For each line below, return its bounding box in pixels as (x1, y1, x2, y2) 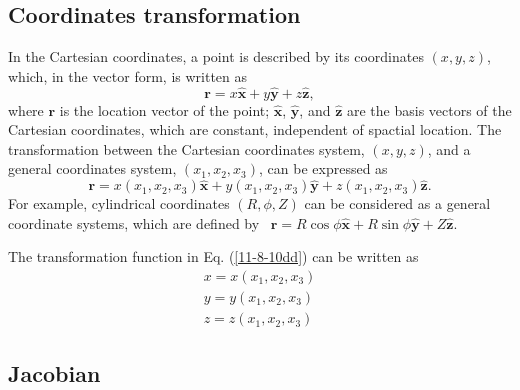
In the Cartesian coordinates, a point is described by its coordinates (8, 46, 424, 67)
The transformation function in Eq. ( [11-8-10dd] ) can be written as (8, 246, 419, 267)
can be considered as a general (304, 193, 491, 214)
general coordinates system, (8, 158, 177, 179)
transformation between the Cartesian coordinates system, (8, 138, 365, 159)
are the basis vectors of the (346, 99, 512, 120)
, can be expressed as (259, 158, 388, 179)
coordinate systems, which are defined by (8, 212, 260, 233)
